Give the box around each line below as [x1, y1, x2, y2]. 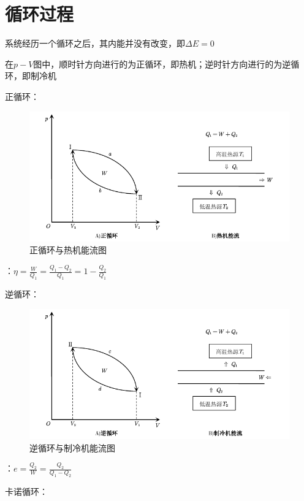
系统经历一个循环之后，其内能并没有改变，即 [5, 37, 185, 50]
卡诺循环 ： [5, 485, 48, 498]
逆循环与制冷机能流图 [29, 441, 115, 454]
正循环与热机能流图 [29, 243, 107, 256]
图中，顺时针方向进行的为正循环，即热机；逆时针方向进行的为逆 [33, 57, 291, 70]
